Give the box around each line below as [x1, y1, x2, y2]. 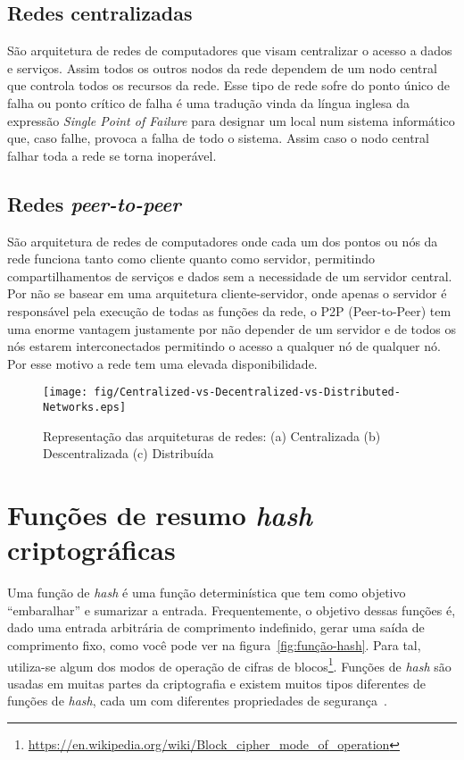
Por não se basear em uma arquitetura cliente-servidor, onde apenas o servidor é [7, 284, 447, 303]
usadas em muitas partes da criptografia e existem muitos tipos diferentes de [7, 673, 426, 692]
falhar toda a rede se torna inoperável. [7, 146, 217, 164]
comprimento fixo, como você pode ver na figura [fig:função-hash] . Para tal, [7, 635, 421, 654]
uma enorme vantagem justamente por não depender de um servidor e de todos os [7, 319, 456, 338]
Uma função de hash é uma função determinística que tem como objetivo [7, 583, 406, 602]
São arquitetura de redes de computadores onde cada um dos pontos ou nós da [7, 231, 438, 250]
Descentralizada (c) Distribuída [43, 444, 214, 463]
